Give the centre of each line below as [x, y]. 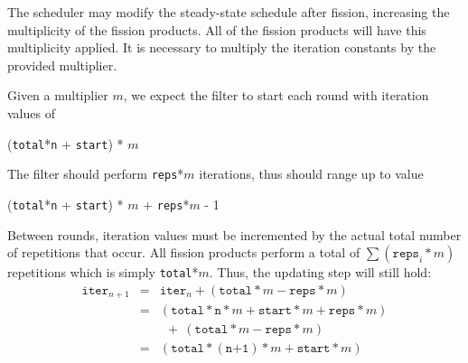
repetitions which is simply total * [103, 272]
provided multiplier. [62, 65]
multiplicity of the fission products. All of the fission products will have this [217, 29]
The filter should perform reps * [96, 174]
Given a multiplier [58, 95]
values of [31, 112]
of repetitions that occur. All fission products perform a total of [184, 252]
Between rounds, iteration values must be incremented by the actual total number [234, 234]
